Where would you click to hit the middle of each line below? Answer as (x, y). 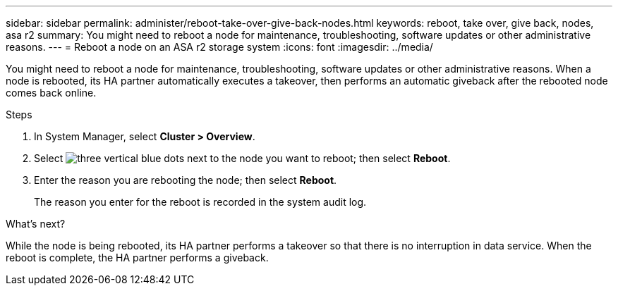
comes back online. (51, 93)
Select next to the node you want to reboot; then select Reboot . (242, 158)
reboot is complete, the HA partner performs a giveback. (137, 258)
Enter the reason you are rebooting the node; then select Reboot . (186, 180)
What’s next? (36, 224)
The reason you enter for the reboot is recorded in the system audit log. (200, 202)
